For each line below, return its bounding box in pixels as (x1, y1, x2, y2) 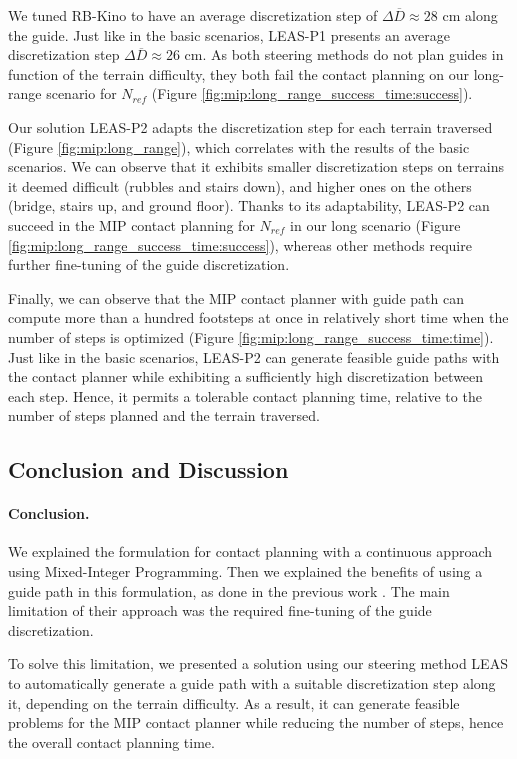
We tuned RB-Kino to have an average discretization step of (8, 5, 378, 25)
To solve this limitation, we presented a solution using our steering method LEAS (8, 653, 508, 674)
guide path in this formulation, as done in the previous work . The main (8, 580, 450, 601)
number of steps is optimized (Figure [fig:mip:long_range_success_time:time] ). (8, 326, 494, 347)
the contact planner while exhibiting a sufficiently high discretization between (8, 366, 484, 387)
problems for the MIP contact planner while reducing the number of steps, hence (8, 712, 504, 733)
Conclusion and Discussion (8, 454, 289, 485)
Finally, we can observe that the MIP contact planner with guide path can (8, 287, 464, 308)
